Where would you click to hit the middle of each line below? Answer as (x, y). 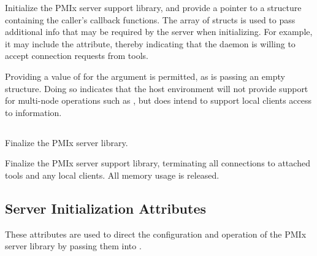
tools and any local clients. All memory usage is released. (112, 175)
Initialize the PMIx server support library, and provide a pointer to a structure (153, 7)
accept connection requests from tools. (77, 56)
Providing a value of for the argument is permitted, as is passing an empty (145, 76)
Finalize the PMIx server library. (67, 142)
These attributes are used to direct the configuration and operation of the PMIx (156, 234)
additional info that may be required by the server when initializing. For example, (159, 32)
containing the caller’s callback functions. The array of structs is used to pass (150, 19)
